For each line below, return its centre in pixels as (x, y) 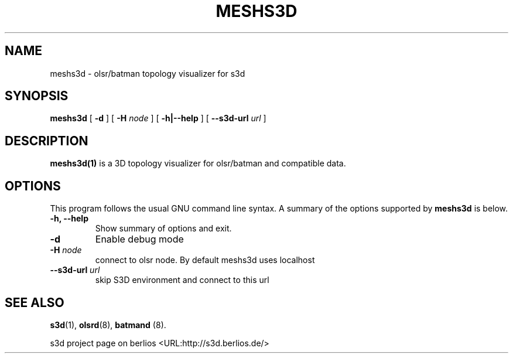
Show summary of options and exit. (163, 229)
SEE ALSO (35, 302)
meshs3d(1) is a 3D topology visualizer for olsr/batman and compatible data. (198, 163)
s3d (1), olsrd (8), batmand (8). (108, 325)
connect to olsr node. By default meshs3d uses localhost (205, 260)
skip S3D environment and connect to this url (182, 280)
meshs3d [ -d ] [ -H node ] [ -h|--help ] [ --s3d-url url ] (158, 118)
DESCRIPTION (47, 141)
